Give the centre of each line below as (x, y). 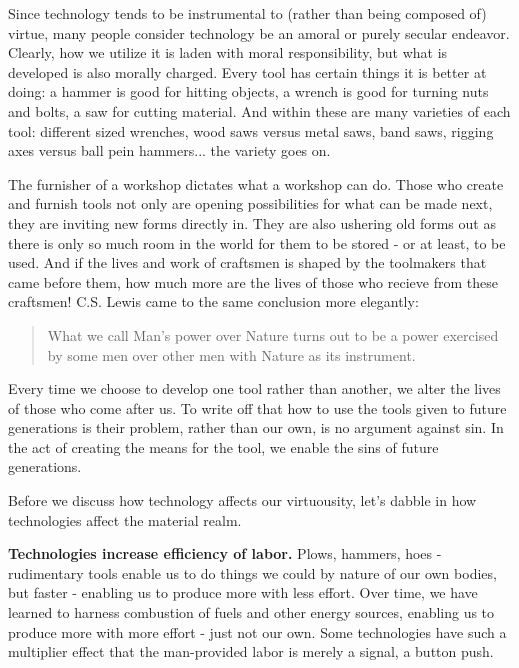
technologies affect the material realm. (125, 519)
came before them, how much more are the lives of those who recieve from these (253, 281)
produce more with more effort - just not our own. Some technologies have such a (257, 631)
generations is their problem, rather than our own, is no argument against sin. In (256, 427)
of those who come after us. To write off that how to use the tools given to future (257, 407)
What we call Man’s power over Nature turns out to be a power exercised (273, 334)
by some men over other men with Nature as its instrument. (231, 354)
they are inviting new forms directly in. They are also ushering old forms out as (252, 222)
